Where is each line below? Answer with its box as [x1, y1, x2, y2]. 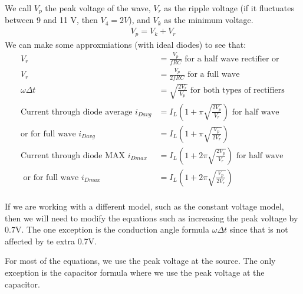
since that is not [229, 223, 288, 236]
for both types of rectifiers [190, 86, 285, 94]
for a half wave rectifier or [185, 54, 279, 63]
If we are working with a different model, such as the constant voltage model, [5, 200, 284, 213]
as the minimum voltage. [164, 14, 253, 26]
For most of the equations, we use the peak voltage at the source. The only [5, 254, 276, 267]
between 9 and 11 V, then [5, 14, 98, 26]
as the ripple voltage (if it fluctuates [164, 2, 294, 14]
